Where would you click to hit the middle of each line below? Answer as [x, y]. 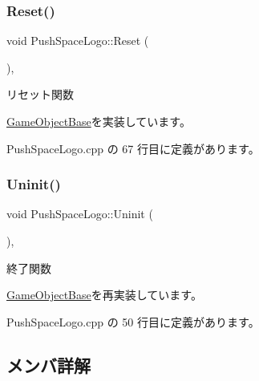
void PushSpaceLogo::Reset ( [78, 41]
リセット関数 [40, 94]
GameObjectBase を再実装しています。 [104, 295]
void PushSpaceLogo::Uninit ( [80, 214]
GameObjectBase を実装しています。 [99, 121]
